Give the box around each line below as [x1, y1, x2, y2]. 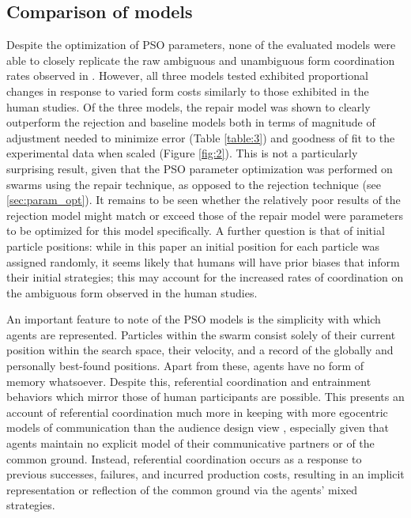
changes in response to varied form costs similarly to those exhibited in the [6, 82, 369, 99]
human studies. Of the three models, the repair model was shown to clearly [6, 98, 371, 115]
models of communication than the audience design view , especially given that [6, 419, 390, 436]
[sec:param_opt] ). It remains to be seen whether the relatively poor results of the [6, 191, 401, 208]
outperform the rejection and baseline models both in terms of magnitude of [6, 114, 375, 130]
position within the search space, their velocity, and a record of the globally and [6, 342, 394, 358]
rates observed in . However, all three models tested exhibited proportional [6, 67, 368, 84]
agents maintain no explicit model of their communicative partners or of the [6, 435, 375, 452]
